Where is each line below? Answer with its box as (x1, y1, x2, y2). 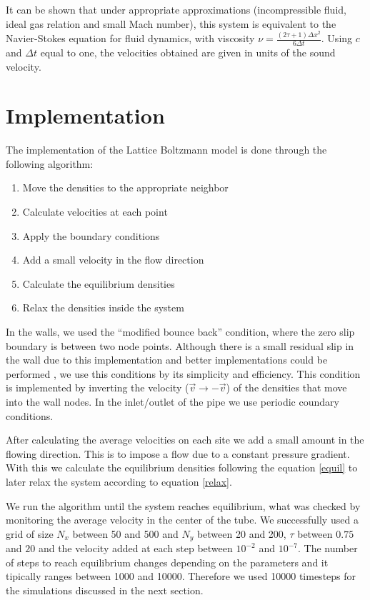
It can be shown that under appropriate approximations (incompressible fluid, (6, 2, 346, 16)
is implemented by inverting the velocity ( (6, 380, 189, 395)
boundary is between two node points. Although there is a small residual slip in (6, 338, 354, 353)
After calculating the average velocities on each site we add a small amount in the (6, 432, 364, 447)
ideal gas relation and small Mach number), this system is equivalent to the (6, 16, 336, 31)
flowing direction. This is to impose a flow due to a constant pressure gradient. (6, 446, 350, 461)
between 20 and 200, (196, 526, 286, 541)
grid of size (6, 526, 54, 541)
